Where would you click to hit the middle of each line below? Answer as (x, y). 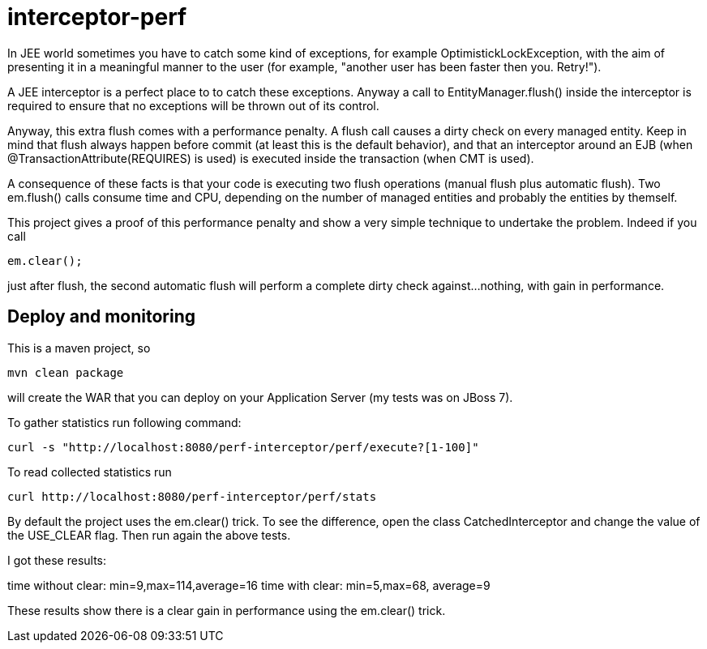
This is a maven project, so (79, 348)
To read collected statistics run (90, 472)
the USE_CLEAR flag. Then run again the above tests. (149, 535)
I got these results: (57, 560)
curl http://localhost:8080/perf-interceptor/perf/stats (192, 496)
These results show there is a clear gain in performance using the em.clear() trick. (227, 610)
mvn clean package (66, 372)
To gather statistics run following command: (124, 422)
